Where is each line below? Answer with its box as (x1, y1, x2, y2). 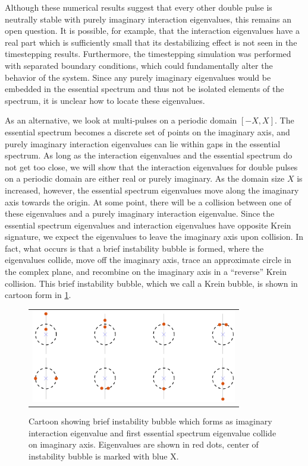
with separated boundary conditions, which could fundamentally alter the (5, 59, 273, 71)
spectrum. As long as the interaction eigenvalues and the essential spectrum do (5, 149, 293, 161)
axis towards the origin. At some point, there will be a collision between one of (5, 195, 291, 208)
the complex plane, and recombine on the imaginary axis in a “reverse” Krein (5, 265, 287, 278)
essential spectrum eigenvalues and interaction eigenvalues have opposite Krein (5, 218, 291, 231)
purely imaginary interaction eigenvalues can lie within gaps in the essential (5, 137, 281, 150)
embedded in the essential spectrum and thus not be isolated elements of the (5, 83, 284, 95)
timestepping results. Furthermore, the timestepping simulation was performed (5, 47, 291, 60)
